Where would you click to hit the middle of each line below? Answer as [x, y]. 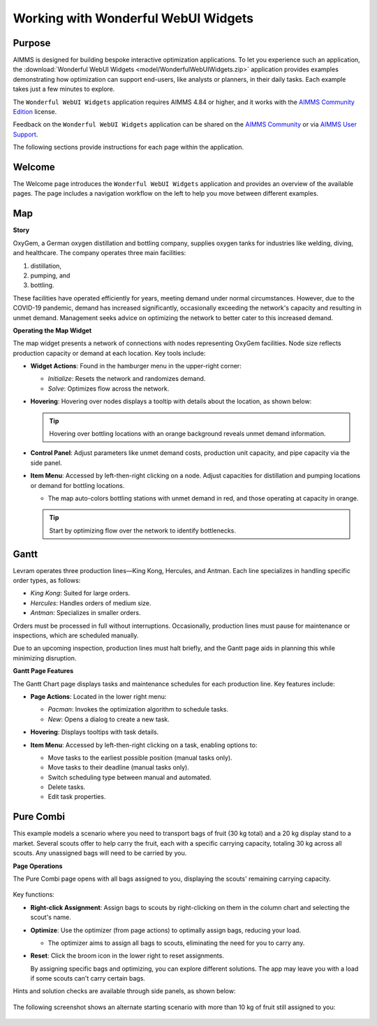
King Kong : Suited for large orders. [80, 593]
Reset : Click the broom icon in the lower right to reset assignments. [127, 956]
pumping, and [50, 275]
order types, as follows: [47, 581]
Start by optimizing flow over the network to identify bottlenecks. [143, 530]
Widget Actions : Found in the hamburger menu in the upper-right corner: [136, 366]
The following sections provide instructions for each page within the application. [128, 147]
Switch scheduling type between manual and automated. [130, 777]
